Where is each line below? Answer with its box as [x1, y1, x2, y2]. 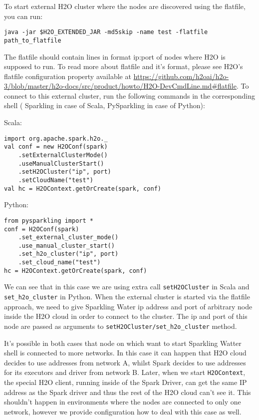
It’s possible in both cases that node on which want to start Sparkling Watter [4, 337, 242, 348]
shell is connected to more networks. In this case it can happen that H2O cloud [4, 347, 247, 358]
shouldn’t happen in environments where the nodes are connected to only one [4, 396, 241, 407]
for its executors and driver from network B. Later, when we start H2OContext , [4, 367, 246, 377]
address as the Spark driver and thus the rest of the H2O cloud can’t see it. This [4, 386, 251, 397]
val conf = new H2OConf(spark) [4, 143, 108, 151]
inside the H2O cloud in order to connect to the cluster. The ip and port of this [4, 311, 248, 321]
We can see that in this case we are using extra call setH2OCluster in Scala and [4, 281, 250, 292]
